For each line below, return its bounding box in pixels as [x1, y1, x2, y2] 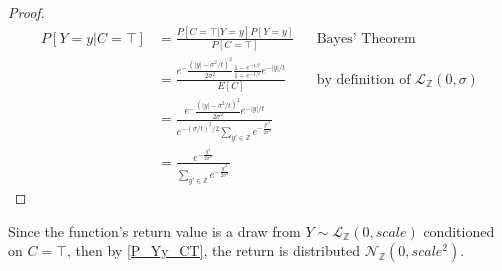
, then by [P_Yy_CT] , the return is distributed [67, 240, 361, 261]
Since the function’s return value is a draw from [8, 220, 301, 241]
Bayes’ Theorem [316, 31, 416, 46]
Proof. [8, 2, 45, 22]
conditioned [423, 220, 495, 241]
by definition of [316, 72, 411, 87]
